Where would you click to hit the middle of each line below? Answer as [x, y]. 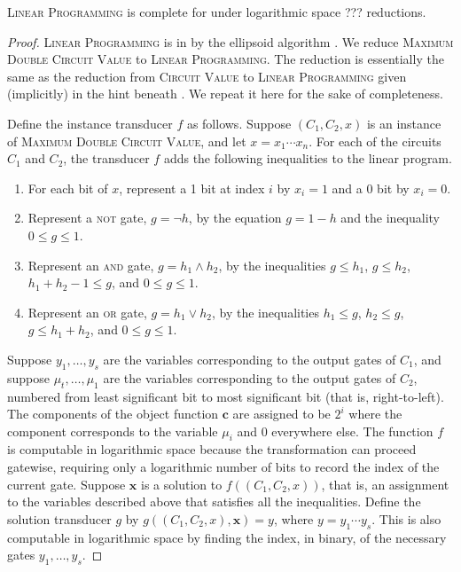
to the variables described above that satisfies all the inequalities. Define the [214, 501]
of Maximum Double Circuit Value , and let [127, 141]
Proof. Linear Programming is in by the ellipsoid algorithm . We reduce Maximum [230, 41]
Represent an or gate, [87, 312]
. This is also [406, 518]
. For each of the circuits [375, 141]
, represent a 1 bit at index [192, 188]
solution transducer [59, 518]
